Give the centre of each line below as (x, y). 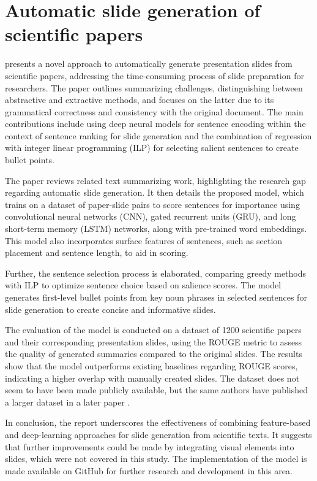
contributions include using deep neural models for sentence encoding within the (155, 124)
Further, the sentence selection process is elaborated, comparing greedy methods (156, 273)
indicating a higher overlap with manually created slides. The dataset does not (152, 378)
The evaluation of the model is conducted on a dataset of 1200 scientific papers (153, 330)
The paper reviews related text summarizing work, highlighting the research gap (155, 180)
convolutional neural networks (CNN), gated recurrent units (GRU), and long (151, 216)
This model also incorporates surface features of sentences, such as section (144, 240)
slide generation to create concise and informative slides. (110, 309)
